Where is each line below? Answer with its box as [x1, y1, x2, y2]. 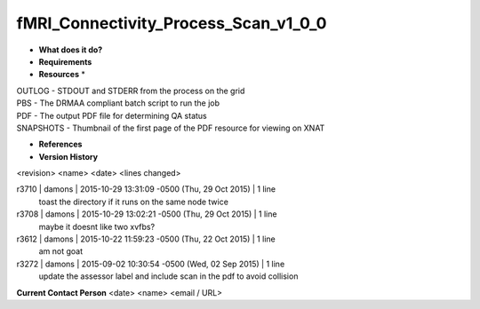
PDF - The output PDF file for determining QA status [16, 110, 208, 121]
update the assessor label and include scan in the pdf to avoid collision [38, 271, 299, 281]
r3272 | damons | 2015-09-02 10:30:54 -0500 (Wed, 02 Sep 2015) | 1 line [16, 258, 285, 269]
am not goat [38, 246, 84, 257]
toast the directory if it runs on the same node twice [38, 196, 228, 207]
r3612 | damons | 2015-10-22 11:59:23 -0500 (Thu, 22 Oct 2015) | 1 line [16, 234, 276, 244]
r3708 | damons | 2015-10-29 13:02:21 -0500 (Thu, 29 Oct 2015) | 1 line [16, 209, 277, 219]
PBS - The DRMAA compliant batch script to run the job [16, 98, 220, 108]
